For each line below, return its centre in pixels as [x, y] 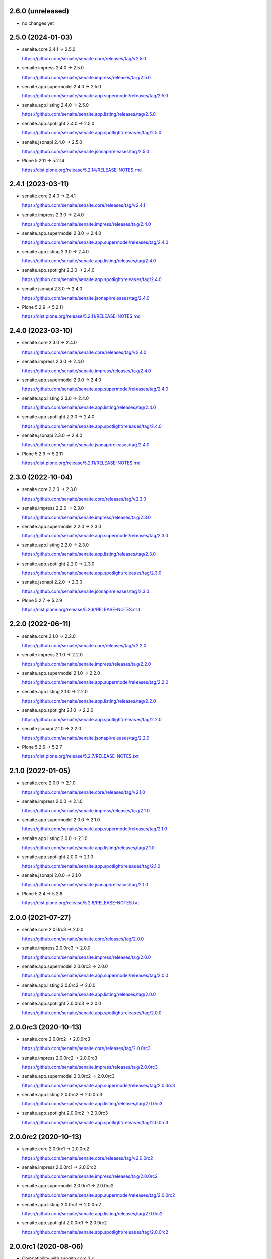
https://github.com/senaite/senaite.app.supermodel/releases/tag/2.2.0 [95, 682]
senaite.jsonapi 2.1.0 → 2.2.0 [52, 729]
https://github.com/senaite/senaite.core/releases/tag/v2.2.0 [84, 645]
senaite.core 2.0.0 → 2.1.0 [49, 783]
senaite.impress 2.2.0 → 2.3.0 [53, 508]
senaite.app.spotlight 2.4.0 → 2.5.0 [58, 123]
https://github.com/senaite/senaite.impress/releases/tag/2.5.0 [86, 77]
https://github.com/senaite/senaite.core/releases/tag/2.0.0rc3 [86, 1048]
